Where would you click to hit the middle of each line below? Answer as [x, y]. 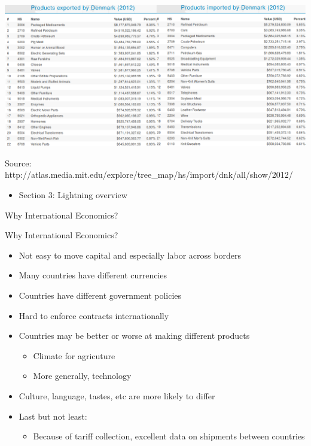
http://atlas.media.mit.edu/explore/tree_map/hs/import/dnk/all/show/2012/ [149, 175]
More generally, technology [82, 376]
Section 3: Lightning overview [73, 195]
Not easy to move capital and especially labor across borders [130, 255]
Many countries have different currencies [93, 275]
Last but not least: [53, 416]
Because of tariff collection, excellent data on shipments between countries [169, 436]
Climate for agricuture [74, 355]
